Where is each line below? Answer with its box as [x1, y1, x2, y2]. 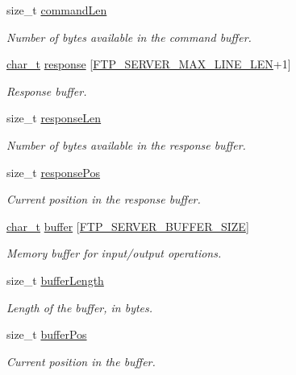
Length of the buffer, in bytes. [6, 299, 153, 315]
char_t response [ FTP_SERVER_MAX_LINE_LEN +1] [6, 56, 291, 72]
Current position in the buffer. [6, 352, 156, 369]
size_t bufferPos [6, 326, 87, 343]
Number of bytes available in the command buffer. [6, 28, 252, 45]
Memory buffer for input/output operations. [6, 245, 222, 262]
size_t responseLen [6, 109, 102, 126]
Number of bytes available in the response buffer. [6, 136, 246, 153]
